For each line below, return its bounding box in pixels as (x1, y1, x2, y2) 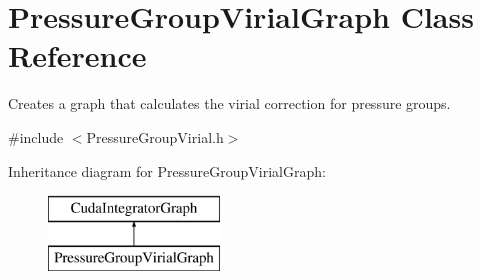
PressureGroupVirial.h (86, 126, 224, 147)
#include (8, 126, 64, 147)
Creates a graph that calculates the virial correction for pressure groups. (8, 93, 451, 114)
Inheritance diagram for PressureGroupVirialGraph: (8, 160, 326, 181)
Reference (8, 35, 147, 76)
